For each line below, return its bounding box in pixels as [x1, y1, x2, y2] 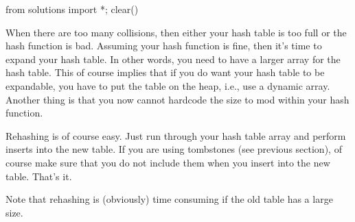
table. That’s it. [5, 169, 72, 183]
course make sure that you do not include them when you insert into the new [5, 155, 330, 169]
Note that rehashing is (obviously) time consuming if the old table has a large [5, 192, 333, 206]
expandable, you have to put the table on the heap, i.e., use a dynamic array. [5, 78, 330, 92]
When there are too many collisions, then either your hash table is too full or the [5, 25, 347, 39]
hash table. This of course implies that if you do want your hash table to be [5, 65, 325, 79]
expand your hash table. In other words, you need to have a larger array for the [5, 51, 341, 66]
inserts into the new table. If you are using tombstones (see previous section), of [5, 142, 342, 156]
